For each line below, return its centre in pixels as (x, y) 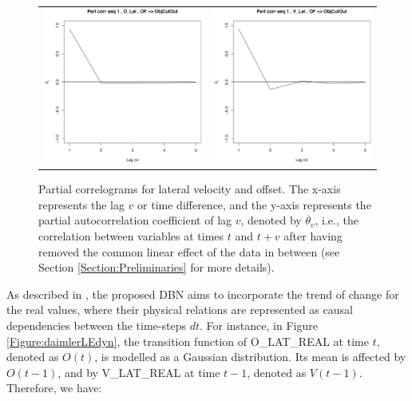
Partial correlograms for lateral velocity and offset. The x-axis (190, 189)
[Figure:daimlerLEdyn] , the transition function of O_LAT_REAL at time (188, 341)
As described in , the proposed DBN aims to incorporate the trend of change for (203, 294)
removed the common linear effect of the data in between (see (189, 251)
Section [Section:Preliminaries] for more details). (156, 267)
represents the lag (81, 204)
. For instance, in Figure (258, 325)
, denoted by (271, 220)
